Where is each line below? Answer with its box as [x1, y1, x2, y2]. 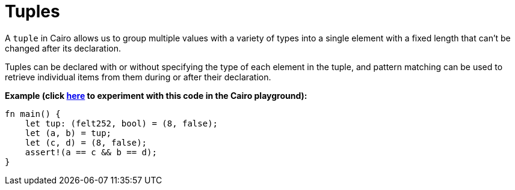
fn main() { [5, 108, 61, 119]
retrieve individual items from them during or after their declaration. [5, 71, 271, 82]
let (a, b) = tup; [25, 128, 112, 138]
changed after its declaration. [5, 43, 121, 53]
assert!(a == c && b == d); [25, 147, 157, 157]
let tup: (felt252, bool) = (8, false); [25, 118, 218, 128]
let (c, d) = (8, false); [25, 137, 147, 147]
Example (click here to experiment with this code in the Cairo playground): [5, 90, 307, 101]
